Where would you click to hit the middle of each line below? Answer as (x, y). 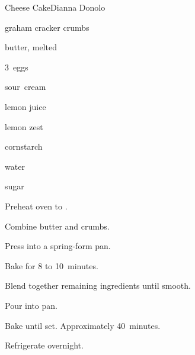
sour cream (25, 87)
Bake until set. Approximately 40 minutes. (83, 325)
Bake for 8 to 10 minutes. (52, 265)
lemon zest (24, 126)
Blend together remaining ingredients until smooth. (98, 285)
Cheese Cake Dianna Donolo (55, 7)
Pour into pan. (31, 305)
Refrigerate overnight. (44, 345)
